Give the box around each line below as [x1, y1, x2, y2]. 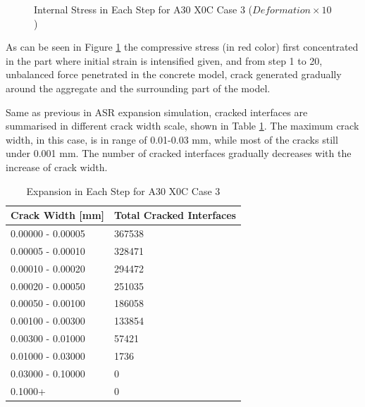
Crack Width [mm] [11, 208, 105, 223]
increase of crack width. [6, 159, 108, 174]
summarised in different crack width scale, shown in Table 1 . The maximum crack [6, 118, 359, 133]
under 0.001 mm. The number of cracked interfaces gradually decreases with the [6, 146, 352, 161]
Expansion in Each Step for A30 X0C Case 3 [26, 183, 221, 198]
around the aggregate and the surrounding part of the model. [6, 80, 271, 95]
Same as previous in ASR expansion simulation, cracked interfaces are [6, 104, 308, 119]
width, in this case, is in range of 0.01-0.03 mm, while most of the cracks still [6, 132, 338, 146]
